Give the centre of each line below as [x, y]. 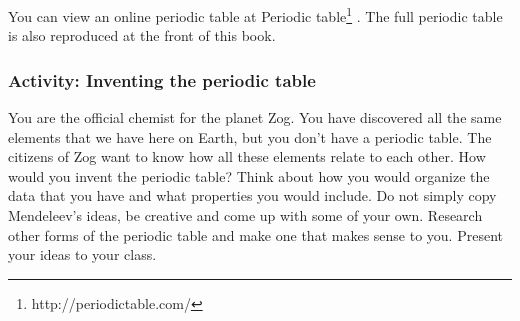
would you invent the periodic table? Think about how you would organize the [249, 175]
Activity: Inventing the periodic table [162, 79]
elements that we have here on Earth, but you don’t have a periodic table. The [250, 136]
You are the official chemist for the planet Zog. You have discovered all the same [255, 117]
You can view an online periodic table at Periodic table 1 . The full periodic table [255, 14]
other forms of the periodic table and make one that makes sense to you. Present [255, 234]
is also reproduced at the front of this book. [142, 35]
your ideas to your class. [82, 254]
